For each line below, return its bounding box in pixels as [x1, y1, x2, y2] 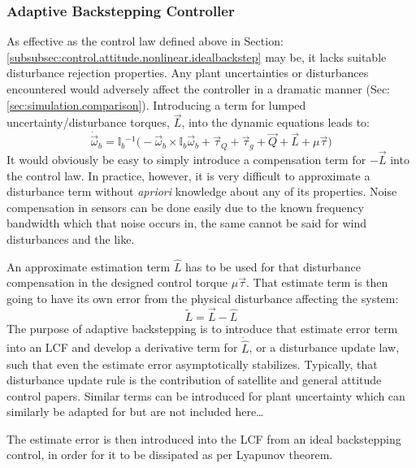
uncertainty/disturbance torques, [6, 114, 170, 131]
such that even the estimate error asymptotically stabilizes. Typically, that [6, 355, 378, 372]
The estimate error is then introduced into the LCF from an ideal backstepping [6, 430, 401, 447]
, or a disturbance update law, [249, 339, 400, 356]
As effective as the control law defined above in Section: [6, 32, 284, 50]
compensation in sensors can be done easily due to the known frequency [6, 198, 364, 215]
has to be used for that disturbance [185, 258, 361, 275]
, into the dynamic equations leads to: [181, 114, 370, 131]
